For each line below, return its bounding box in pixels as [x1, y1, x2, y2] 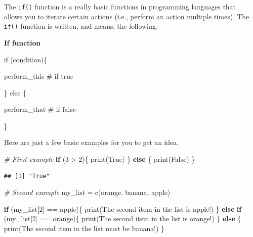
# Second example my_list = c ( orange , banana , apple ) [4, 187, 170, 197]
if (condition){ [4, 54, 47, 64]
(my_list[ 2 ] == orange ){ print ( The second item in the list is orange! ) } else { [4, 213, 241, 224]
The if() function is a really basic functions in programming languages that [4, 1, 236, 11]
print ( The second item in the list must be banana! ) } [4, 223, 165, 234]
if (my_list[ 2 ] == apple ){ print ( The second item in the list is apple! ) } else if [4, 203, 242, 214]
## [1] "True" [4, 172, 50, 180]
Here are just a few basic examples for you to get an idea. [4, 137, 179, 147]
